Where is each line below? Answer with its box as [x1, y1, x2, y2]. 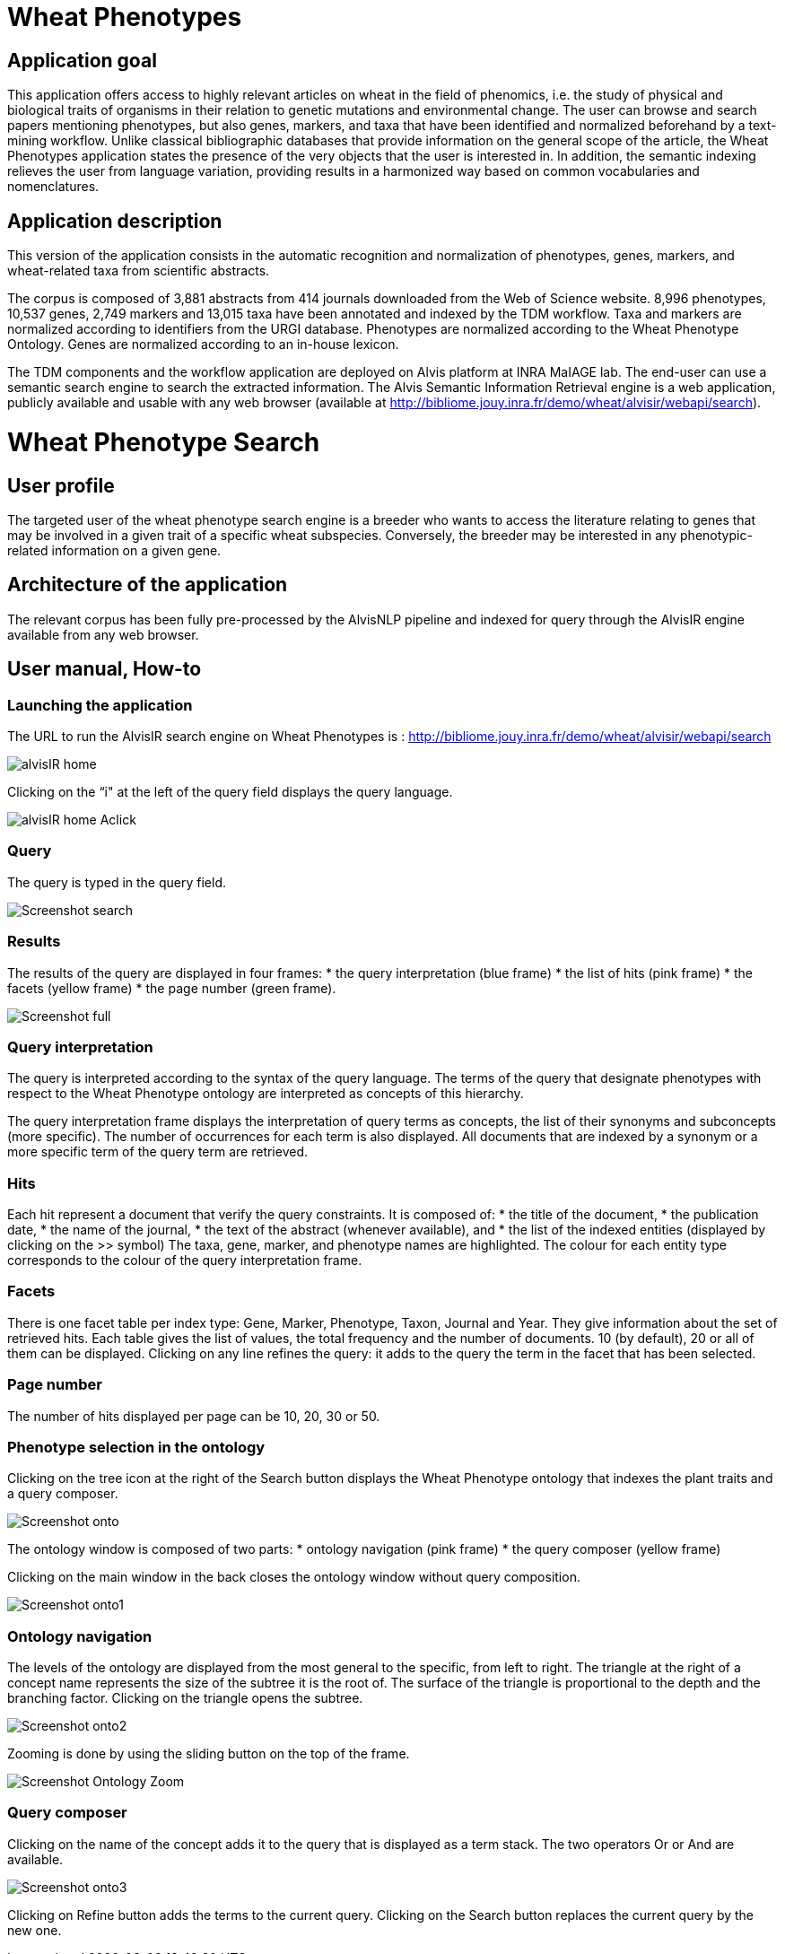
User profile [7, 474, 115, 497]
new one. [7, 1922, 62, 1938]
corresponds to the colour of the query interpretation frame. [7, 1252, 362, 1268]
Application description [7, 209, 222, 232]
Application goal [7, 48, 157, 72]
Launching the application [7, 695, 193, 714]
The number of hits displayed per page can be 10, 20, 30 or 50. [7, 1408, 380, 1424]
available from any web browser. [7, 626, 199, 642]
